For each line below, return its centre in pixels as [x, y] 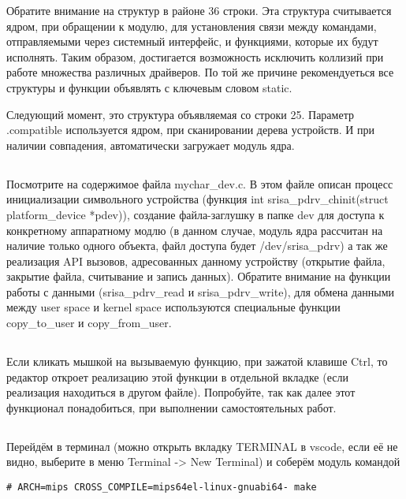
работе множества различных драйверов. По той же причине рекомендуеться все [200, 72]
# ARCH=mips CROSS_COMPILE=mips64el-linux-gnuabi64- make [162, 488]
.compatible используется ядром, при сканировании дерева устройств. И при [190, 130]
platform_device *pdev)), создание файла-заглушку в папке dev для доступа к [196, 214]
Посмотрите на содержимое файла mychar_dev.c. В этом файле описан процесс [200, 183]
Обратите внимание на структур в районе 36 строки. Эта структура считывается [199, 10]
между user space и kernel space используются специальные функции [173, 307]
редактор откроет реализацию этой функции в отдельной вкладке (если [177, 376]
